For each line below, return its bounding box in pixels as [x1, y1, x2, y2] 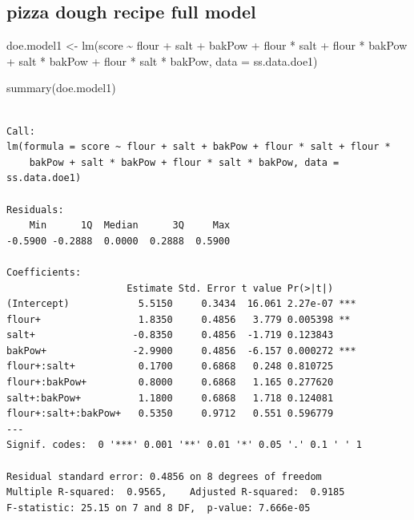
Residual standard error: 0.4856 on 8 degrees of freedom [6, 470, 322, 482]
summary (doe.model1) [6, 79, 116, 96]
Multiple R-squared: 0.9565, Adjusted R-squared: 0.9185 [6, 486, 345, 498]
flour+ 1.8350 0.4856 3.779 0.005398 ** [6, 313, 351, 325]
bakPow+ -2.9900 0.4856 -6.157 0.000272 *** [6, 345, 356, 357]
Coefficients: [6, 266, 82, 278]
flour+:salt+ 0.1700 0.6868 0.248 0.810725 [6, 361, 334, 373]
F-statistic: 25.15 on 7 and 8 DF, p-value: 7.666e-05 [6, 502, 311, 514]
